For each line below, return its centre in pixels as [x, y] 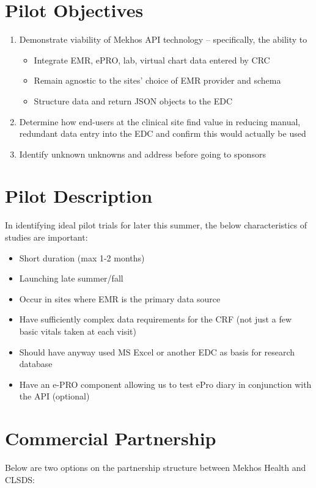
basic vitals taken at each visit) [78, 331]
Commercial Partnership [111, 438]
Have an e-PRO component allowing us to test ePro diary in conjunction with [165, 384]
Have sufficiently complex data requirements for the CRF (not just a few [155, 319]
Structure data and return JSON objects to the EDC [133, 100]
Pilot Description [79, 196]
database [36, 364]
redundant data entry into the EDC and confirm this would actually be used [163, 133]
